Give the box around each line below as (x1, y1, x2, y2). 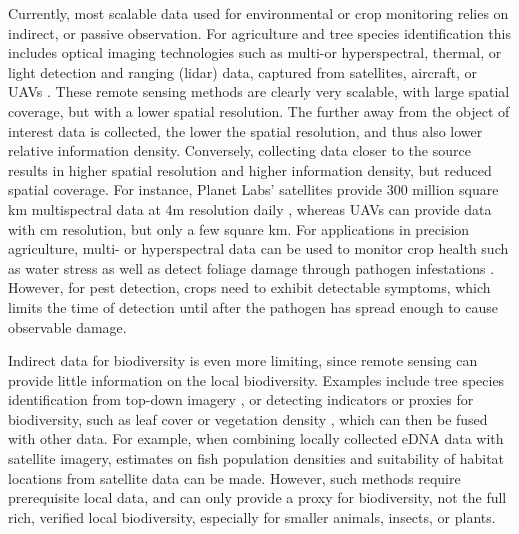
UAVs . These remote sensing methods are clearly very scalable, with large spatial (8, 81, 510, 102)
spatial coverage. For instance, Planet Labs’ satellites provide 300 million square (8, 179, 499, 200)
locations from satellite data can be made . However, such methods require (8, 467, 461, 488)
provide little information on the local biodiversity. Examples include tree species (8, 369, 505, 390)
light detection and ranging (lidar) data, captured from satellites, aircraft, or (8, 61, 478, 82)
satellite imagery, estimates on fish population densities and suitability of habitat (8, 448, 505, 469)
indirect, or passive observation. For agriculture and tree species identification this (8, 22, 512, 43)
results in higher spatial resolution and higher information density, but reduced (8, 159, 492, 180)
